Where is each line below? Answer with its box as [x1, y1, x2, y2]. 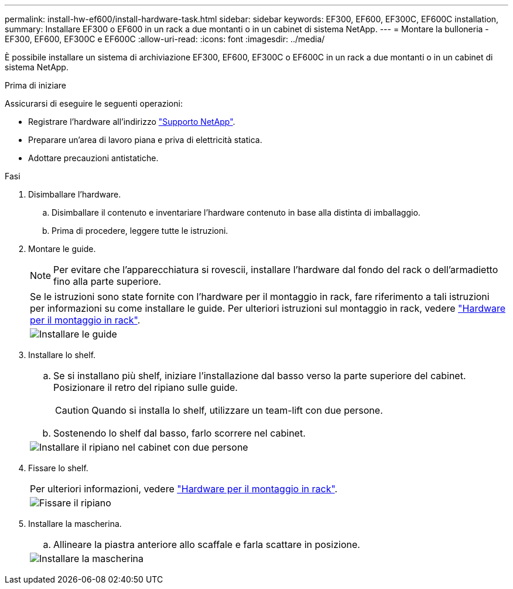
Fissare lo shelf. [28, 463, 88, 473]
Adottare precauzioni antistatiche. [28, 153, 159, 163]
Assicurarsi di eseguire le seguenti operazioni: [5, 98, 183, 108]
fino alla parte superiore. [53, 275, 162, 287]
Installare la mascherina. [28, 519, 122, 529]
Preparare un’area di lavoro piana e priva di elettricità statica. [28, 135, 262, 145]
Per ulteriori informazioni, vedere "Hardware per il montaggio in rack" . [30, 483, 338, 495]
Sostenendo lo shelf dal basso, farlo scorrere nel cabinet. [53, 427, 306, 439]
